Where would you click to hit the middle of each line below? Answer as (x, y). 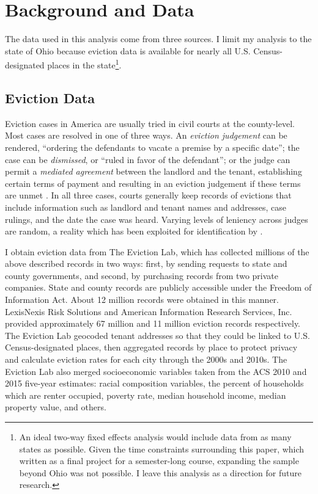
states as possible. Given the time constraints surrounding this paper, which (162, 449)
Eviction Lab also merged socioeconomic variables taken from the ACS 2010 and (156, 371)
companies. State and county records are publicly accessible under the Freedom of (158, 287)
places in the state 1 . (84, 64)
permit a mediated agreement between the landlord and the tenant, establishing (153, 171)
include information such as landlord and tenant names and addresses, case (146, 207)
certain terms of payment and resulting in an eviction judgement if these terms (153, 183)
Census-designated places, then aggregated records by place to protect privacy (151, 347)
